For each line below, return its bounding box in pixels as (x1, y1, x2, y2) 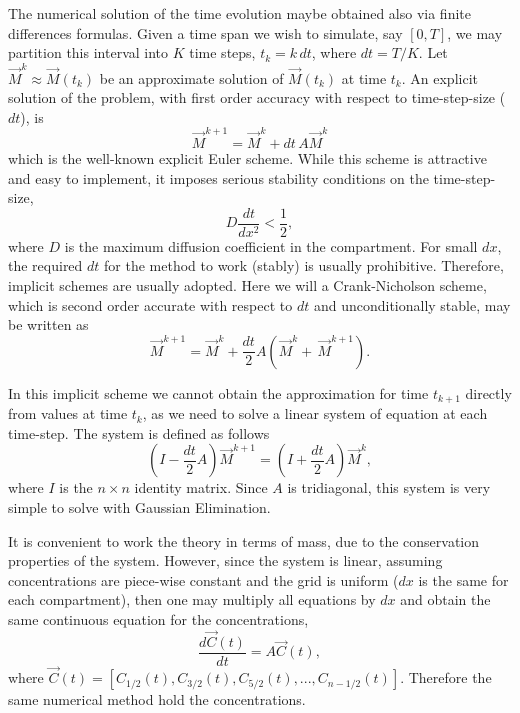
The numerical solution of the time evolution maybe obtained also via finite (8, 3, 471, 23)
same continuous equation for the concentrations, (8, 609, 309, 630)
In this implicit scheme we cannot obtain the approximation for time (8, 382, 429, 403)
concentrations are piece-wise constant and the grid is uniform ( (8, 569, 399, 590)
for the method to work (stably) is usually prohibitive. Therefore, (104, 255, 504, 276)
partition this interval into (8, 42, 169, 63)
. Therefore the (400, 667, 492, 688)
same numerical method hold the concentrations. (8, 689, 306, 710)
